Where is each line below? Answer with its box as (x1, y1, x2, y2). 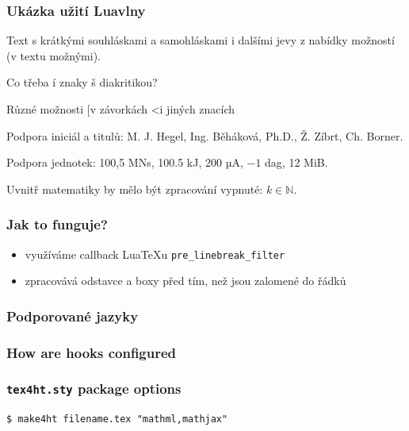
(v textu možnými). (6, 47, 101, 63)
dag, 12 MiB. (265, 154, 328, 171)
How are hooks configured (6, 342, 177, 362)
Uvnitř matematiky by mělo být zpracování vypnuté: (6, 180, 263, 197)
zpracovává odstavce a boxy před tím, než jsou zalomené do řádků (25, 272, 346, 289)
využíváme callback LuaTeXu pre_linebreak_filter (25, 245, 285, 262)
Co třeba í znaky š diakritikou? (6, 74, 158, 90)
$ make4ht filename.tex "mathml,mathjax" (6, 414, 228, 425)
